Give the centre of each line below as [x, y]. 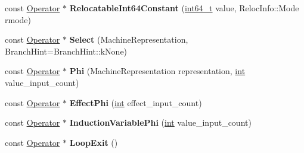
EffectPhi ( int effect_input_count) [136, 102]
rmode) [18, 19]
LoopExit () [94, 142]
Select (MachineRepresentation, [129, 39]
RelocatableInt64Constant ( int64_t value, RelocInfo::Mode [184, 8]
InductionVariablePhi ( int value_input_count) [160, 122]
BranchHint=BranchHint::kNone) [66, 51]
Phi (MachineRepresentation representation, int [157, 71]
